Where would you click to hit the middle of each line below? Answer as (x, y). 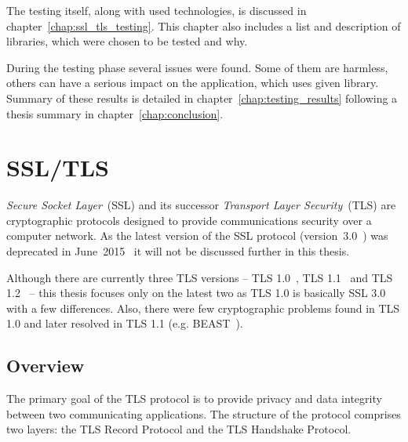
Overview (46, 366)
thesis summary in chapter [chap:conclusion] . (115, 113)
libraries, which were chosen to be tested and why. (127, 41)
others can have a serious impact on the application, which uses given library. (193, 83)
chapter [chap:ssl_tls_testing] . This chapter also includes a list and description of (204, 25)
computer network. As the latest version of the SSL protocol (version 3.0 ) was (197, 235)
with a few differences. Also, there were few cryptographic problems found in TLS (203, 308)
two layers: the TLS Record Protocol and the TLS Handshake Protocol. (179, 429)
